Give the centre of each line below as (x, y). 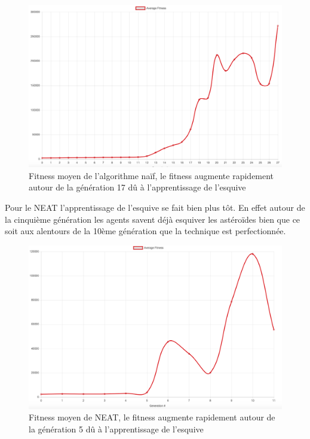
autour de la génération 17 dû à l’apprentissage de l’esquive (137, 187)
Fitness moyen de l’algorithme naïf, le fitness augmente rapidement (151, 175)
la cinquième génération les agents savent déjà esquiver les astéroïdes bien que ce (153, 219)
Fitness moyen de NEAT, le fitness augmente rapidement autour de (152, 417)
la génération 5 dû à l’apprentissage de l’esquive (116, 429)
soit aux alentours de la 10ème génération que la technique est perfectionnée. (145, 231)
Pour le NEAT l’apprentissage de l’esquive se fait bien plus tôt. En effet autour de (155, 207)
